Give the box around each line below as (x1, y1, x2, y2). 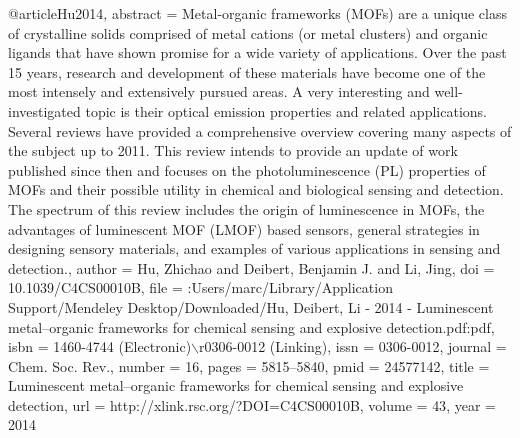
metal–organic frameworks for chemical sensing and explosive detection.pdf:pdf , (8, 316, 495, 337)
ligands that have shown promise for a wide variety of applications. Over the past (8, 42, 507, 63)
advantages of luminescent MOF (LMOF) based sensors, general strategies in (8, 218, 480, 239)
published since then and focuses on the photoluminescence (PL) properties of (8, 159, 486, 180)
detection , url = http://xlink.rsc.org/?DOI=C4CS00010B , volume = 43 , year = (8, 394, 496, 415)
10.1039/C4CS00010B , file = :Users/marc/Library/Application (8, 277, 393, 298)
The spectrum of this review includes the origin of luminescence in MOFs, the (8, 198, 485, 219)
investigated (8, 100, 81, 121)
